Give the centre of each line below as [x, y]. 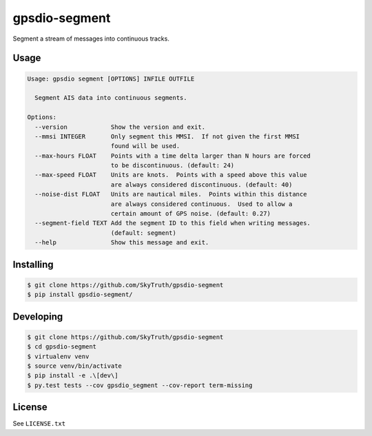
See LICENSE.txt [39, 424]
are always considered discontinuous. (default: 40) [201, 185]
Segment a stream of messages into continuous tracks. [91, 39]
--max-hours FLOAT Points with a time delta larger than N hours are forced [173, 156]
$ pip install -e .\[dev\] [73, 376]
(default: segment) [144, 233]
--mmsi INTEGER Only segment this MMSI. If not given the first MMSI [167, 136]
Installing [33, 264]
